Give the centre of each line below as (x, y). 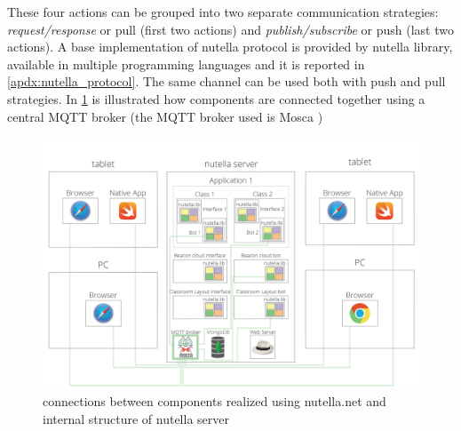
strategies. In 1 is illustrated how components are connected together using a (216, 98)
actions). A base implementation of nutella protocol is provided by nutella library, (230, 47)
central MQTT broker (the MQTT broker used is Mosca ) (165, 116)
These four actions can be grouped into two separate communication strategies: (223, 12)
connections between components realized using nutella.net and (215, 401)
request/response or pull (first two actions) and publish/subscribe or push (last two (230, 29)
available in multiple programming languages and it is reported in (186, 64)
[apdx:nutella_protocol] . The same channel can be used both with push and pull (227, 81)
